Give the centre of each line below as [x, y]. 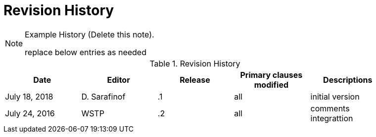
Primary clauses [271, 75]
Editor [118, 80]
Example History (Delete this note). [90, 34]
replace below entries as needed [86, 52]
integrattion [332, 118]
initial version [335, 96]
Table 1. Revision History [195, 63]
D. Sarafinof [103, 96]
